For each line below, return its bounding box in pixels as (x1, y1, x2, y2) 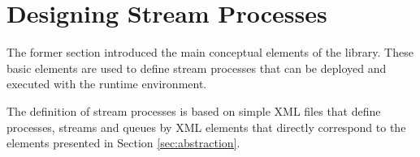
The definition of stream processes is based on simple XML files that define (6, 102, 381, 119)
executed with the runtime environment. (6, 75, 207, 92)
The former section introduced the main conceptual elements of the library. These (6, 44, 414, 61)
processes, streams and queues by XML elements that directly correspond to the (6, 118, 406, 135)
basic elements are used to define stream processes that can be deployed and (6, 59, 387, 76)
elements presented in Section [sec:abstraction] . (6, 134, 240, 151)
